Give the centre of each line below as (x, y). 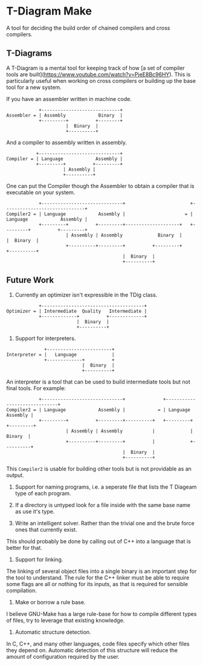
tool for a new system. (34, 87)
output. (15, 475)
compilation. (22, 590)
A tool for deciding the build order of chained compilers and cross (88, 28)
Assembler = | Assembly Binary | (64, 115)
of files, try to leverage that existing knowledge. (66, 620)
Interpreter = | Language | (60, 354)
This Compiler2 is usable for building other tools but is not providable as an (99, 468)
